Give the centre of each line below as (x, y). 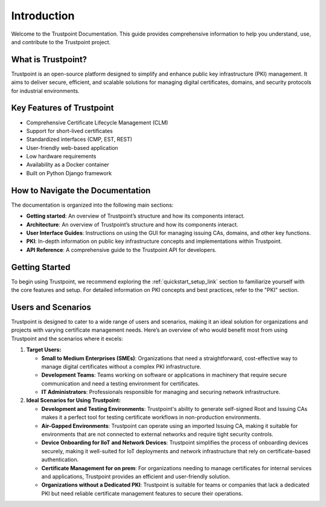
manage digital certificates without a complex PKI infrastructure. (121, 366)
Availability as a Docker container (68, 165)
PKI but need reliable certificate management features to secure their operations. (142, 493)
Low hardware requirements (61, 157)
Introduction (43, 16)
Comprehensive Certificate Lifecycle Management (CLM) (97, 122)
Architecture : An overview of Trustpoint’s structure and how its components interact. (132, 224)
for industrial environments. (45, 91)
